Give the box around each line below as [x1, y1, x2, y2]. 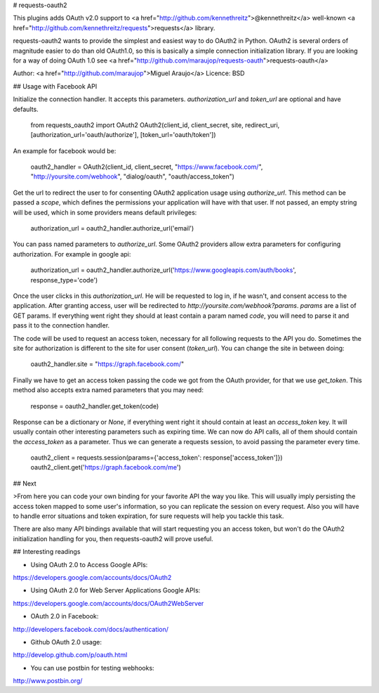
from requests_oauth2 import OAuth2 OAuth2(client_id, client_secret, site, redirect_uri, [30, 120, 280, 129]
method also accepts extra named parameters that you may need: [13, 386, 204, 394]
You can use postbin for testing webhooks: [30, 663, 154, 672]
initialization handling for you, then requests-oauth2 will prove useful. [13, 534, 213, 543]
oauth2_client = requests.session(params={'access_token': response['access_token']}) [30, 453, 284, 462]
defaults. [13, 105, 39, 113]
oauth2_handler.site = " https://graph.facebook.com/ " [30, 360, 185, 368]
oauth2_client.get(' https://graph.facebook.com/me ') [30, 463, 182, 472]
